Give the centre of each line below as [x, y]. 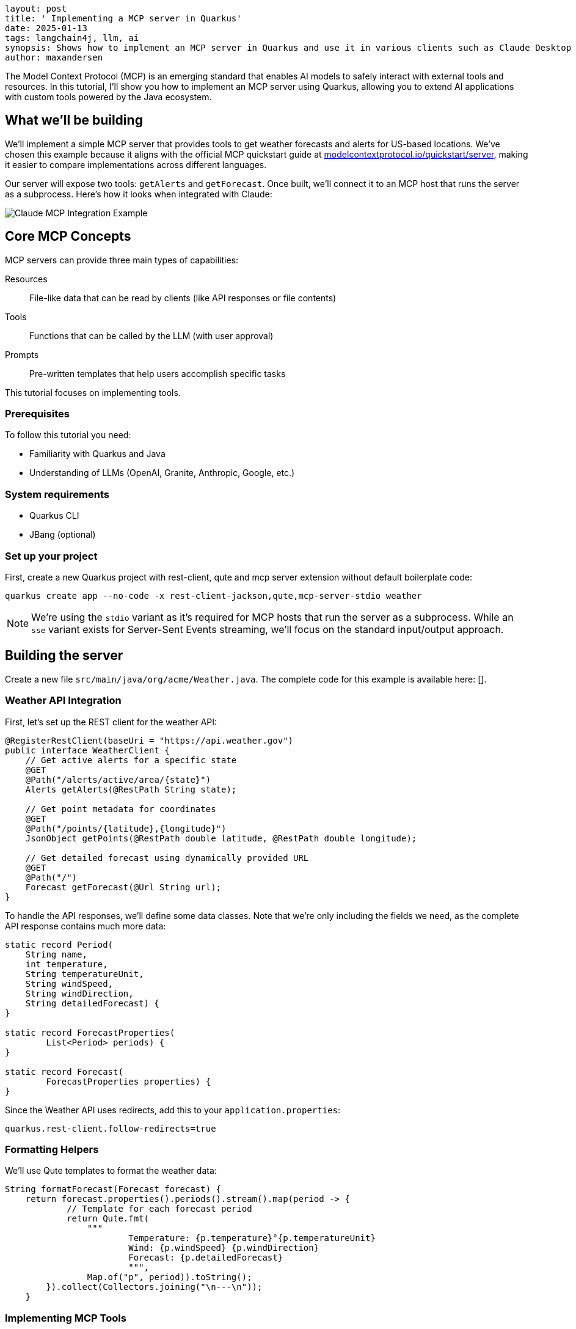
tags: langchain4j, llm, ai [72, 38]
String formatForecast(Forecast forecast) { [113, 1189]
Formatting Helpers [52, 1149]
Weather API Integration [63, 701]
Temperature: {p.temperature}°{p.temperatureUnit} [252, 1238]
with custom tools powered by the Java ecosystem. [108, 97]
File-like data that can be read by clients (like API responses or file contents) [183, 298]
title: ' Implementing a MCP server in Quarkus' [123, 18]
